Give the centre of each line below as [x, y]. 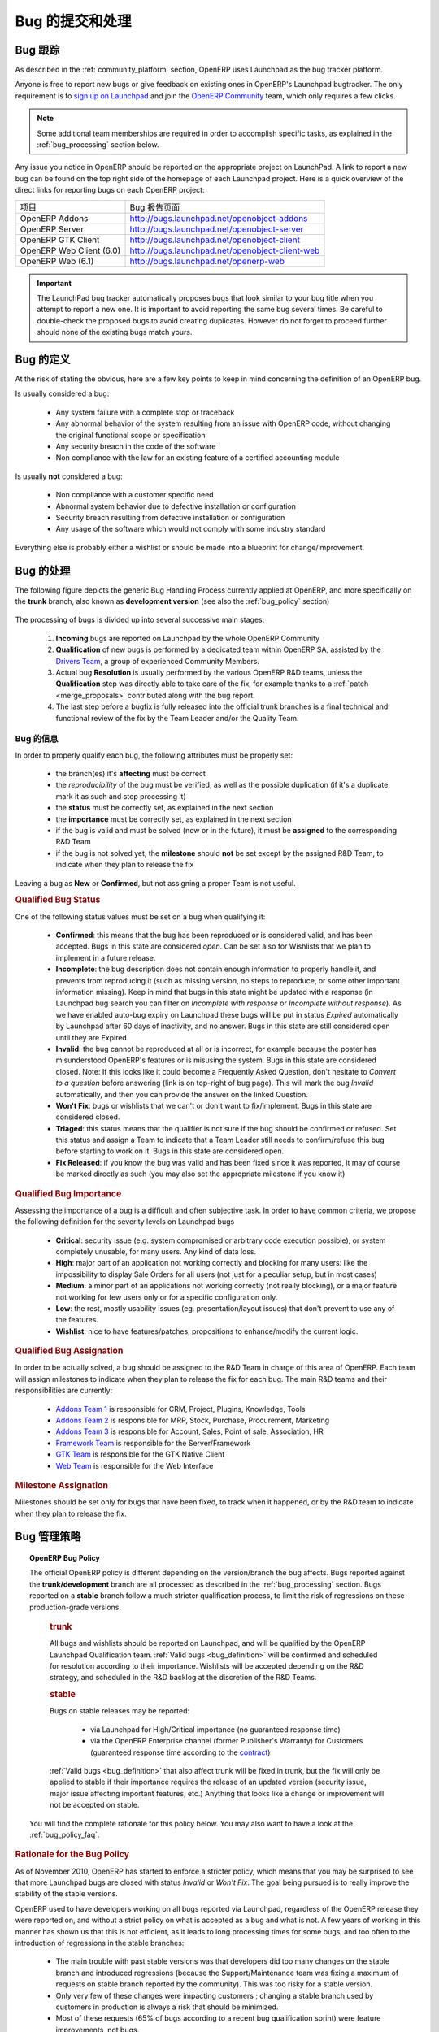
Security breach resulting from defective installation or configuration [170, 517]
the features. [77, 1320]
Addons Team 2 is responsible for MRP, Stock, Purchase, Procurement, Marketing [193, 1420]
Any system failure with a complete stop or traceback [145, 412]
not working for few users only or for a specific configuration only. [167, 1297]
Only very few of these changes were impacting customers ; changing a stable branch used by [215, 1995]
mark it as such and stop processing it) [121, 796]
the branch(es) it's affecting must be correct [131, 774]
